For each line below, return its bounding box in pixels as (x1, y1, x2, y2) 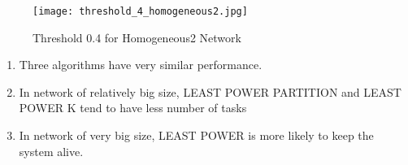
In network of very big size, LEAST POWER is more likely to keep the (19, 127, 374, 144)
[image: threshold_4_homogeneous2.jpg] (33, 6, 248, 17)
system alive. (19, 142, 84, 159)
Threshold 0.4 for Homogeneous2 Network (33, 28, 241, 46)
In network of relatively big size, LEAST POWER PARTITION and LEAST (19, 83, 401, 100)
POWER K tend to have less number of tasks (19, 99, 247, 116)
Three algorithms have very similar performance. (19, 56, 263, 73)
